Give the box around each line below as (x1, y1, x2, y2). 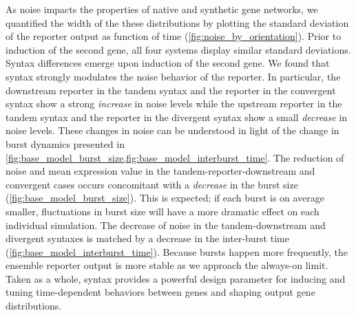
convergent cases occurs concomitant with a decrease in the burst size (6, 177, 298, 191)
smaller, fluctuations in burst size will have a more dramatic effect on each (6, 204, 320, 218)
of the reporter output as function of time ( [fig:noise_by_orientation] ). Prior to (6, 29, 342, 43)
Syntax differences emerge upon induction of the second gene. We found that (6, 56, 330, 70)
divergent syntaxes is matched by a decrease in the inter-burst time (6, 231, 289, 246)
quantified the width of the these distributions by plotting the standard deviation (6, 15, 349, 30)
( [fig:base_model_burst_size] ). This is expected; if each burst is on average (6, 191, 325, 205)
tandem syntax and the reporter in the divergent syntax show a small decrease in (6, 109, 348, 124)
